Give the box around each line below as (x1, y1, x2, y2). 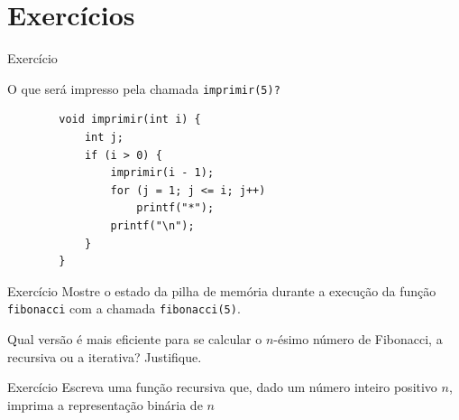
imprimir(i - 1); (110, 166, 215, 180)
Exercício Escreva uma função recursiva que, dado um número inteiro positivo (7, 378, 437, 397)
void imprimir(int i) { (59, 113, 201, 126)
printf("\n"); (110, 219, 195, 232)
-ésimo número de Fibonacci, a (273, 329, 443, 348)
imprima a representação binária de (7, 395, 203, 414)
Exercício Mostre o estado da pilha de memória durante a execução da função (7, 281, 436, 300)
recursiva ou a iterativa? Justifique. (7, 347, 202, 366)
